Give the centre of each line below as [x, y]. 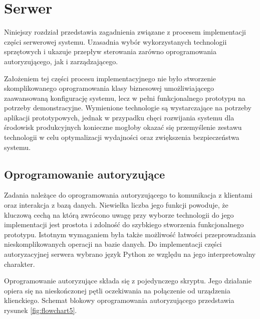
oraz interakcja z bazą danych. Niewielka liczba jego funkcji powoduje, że [116, 205]
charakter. [20, 264]
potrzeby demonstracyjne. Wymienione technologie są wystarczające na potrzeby [128, 108]
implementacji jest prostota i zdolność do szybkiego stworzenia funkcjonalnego [124, 224]
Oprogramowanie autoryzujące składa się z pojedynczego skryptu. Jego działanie [128, 281]
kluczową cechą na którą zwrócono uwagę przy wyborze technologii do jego [119, 214]
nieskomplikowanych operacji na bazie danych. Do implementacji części [113, 244]
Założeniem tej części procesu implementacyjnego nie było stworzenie [110, 78]
